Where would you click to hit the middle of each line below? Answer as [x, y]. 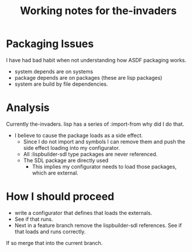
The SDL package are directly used [66, 160]
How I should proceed [60, 196]
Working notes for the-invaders [98, 11]
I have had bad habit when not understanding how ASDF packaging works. [96, 60]
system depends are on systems [54, 71]
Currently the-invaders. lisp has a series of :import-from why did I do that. [95, 124]
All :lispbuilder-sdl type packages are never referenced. [90, 154]
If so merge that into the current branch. [54, 243]
